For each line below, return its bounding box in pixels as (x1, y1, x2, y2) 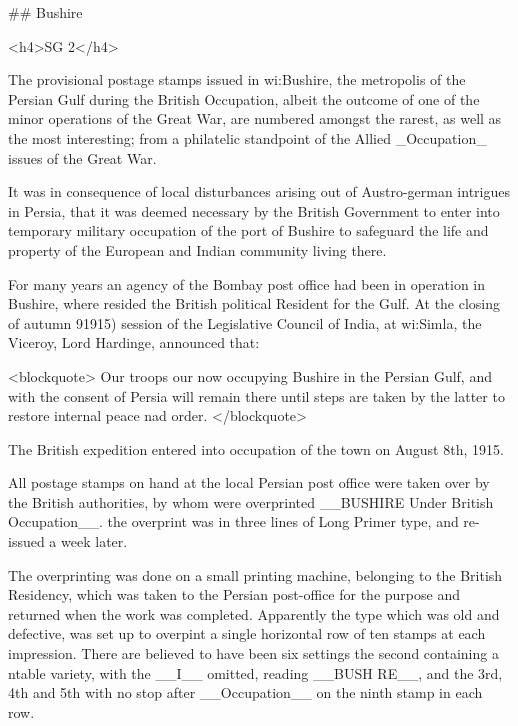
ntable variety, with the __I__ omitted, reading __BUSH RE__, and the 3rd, (8, 662, 503, 683)
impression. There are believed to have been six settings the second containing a (8, 643, 499, 664)
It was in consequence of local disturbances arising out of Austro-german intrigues (8, 181, 510, 202)
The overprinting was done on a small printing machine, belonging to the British (8, 564, 503, 585)
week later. (61, 531, 128, 552)
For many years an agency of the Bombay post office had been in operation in (8, 273, 486, 294)
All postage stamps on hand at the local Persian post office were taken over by (8, 472, 490, 493)
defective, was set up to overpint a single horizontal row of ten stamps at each (8, 623, 486, 644)
